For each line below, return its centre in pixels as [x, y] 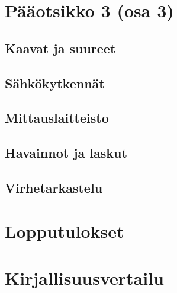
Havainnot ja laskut [66, 153]
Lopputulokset [65, 231]
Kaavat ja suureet [60, 48]
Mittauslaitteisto [57, 118]
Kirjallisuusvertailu [84, 277]
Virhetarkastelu [54, 187]
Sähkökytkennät [55, 83]
